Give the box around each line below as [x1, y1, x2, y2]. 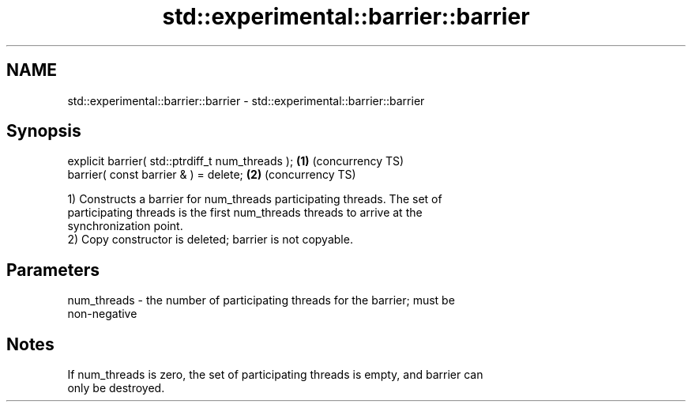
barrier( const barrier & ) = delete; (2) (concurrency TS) [67, 168, 356, 182]
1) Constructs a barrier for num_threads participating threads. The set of [67, 192, 442, 206]
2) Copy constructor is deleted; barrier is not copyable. [67, 232, 353, 247]
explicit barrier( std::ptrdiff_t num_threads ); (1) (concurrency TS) [67, 154, 404, 168]
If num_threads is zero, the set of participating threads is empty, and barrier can [67, 368, 483, 382]
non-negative [67, 307, 137, 321]
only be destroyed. [67, 381, 165, 395]
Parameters [6, 259, 100, 280]
